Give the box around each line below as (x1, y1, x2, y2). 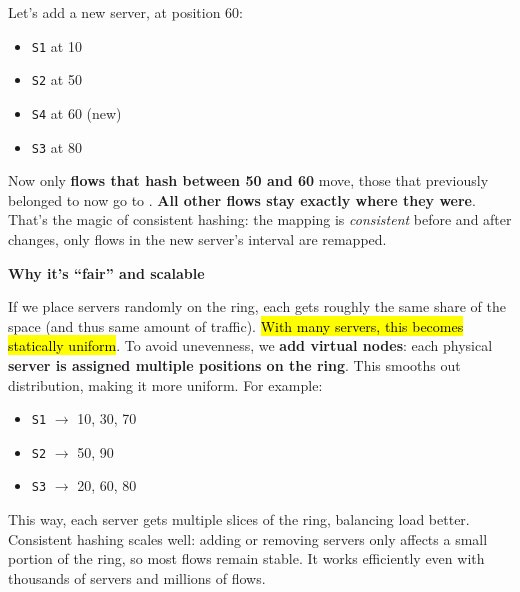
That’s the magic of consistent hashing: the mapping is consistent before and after (8, 209, 512, 230)
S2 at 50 (31, 69, 82, 90)
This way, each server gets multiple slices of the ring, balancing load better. (8, 509, 470, 530)
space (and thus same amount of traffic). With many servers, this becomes (8, 315, 464, 336)
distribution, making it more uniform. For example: (8, 374, 323, 395)
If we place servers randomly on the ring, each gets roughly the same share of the (8, 296, 506, 317)
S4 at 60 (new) (31, 102, 122, 123)
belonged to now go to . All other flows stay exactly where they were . (8, 189, 476, 210)
